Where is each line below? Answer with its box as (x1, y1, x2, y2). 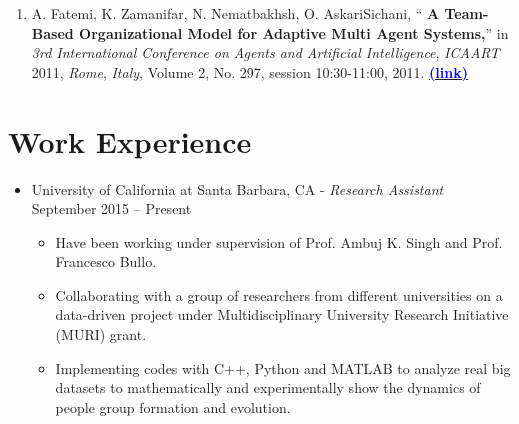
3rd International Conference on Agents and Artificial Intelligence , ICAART (31, 42, 500, 63)
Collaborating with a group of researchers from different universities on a (55, 284, 503, 305)
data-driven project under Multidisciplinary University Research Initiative (55, 304, 509, 325)
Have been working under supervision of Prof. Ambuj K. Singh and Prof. (55, 231, 503, 252)
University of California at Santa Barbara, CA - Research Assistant (31, 178, 444, 199)
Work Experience (8, 120, 252, 161)
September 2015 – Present (31, 198, 192, 219)
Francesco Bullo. (55, 251, 157, 272)
